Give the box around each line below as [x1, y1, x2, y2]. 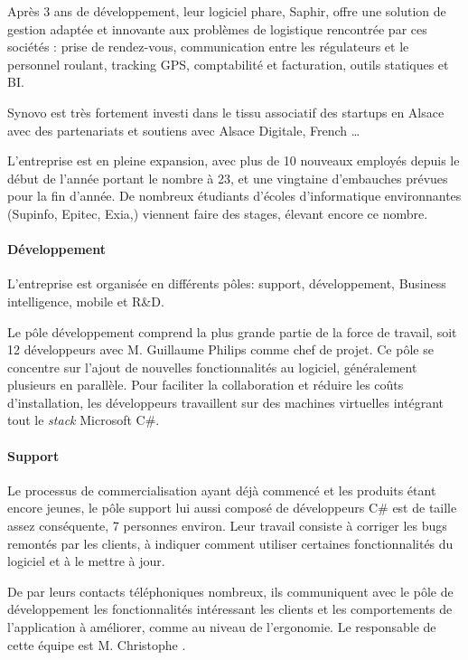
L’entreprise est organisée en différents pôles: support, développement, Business [7, 274, 446, 293]
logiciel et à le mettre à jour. [7, 552, 165, 570]
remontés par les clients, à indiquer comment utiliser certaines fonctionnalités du [7, 533, 454, 552]
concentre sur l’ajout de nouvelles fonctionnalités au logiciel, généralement [7, 357, 417, 376]
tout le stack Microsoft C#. [7, 410, 160, 429]
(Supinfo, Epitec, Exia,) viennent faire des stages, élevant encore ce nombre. [7, 203, 428, 222]
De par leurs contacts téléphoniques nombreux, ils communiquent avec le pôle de [7, 581, 454, 600]
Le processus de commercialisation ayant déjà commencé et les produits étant [7, 480, 436, 499]
